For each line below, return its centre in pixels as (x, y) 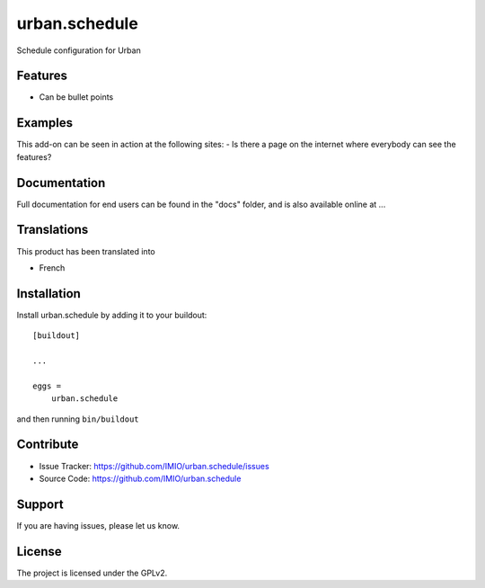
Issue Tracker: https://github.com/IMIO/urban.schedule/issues (154, 466)
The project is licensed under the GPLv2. (92, 573)
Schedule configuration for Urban (79, 50)
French (52, 267)
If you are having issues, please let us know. (98, 525)
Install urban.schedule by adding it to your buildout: (112, 315)
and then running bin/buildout (78, 419)
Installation (48, 294)
